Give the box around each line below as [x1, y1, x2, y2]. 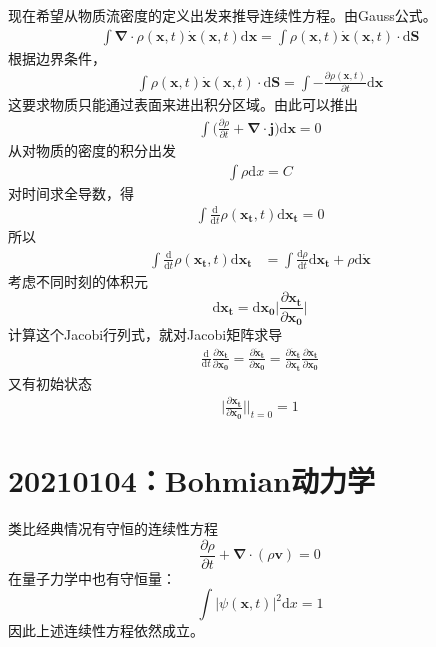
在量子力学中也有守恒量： [8, 567, 176, 588]
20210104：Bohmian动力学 [8, 460, 375, 501]
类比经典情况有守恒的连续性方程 [8, 517, 218, 538]
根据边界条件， [8, 47, 106, 68]
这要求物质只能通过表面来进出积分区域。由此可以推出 [8, 93, 358, 114]
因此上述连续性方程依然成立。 [8, 620, 204, 641]
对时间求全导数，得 [8, 182, 134, 203]
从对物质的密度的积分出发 [8, 140, 176, 161]
